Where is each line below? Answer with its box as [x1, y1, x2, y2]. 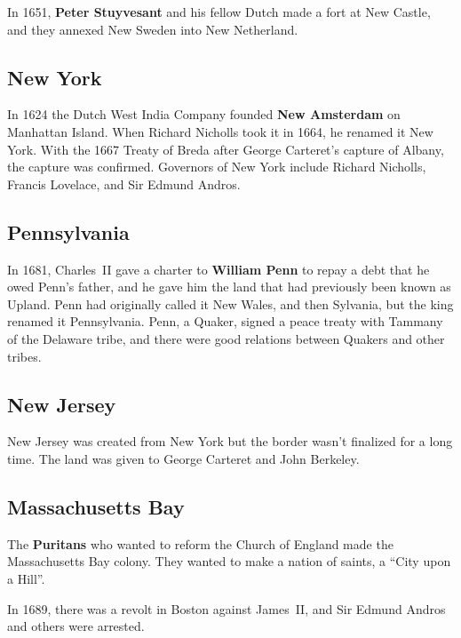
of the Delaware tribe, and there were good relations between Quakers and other [7, 329, 445, 347]
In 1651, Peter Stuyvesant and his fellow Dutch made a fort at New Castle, [7, 3, 431, 20]
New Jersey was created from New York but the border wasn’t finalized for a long [7, 432, 453, 451]
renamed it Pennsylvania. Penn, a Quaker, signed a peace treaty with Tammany [7, 312, 443, 331]
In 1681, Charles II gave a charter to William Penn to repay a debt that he [7, 259, 430, 278]
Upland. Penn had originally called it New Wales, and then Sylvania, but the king [7, 294, 454, 313]
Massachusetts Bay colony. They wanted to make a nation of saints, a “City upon [7, 552, 451, 570]
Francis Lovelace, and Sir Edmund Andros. [7, 174, 241, 193]
